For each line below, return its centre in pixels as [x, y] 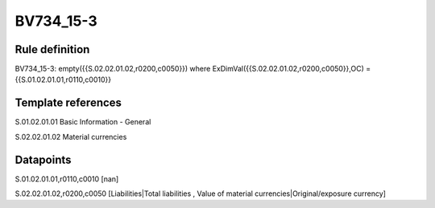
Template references [68, 103]
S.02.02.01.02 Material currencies [71, 137]
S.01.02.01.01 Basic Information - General [83, 122]
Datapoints [43, 159]
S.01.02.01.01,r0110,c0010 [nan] [67, 179]
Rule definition [52, 49]
